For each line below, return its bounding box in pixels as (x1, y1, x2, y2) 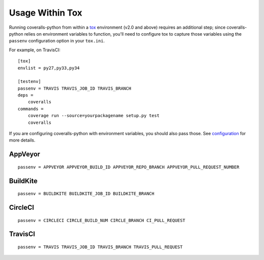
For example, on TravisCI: (9, 47, 61, 53)
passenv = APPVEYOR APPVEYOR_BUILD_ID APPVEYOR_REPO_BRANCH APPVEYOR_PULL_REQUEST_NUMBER (18, 164, 240, 170)
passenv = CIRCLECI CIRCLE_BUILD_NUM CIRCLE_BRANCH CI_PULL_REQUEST (18, 218, 185, 223)
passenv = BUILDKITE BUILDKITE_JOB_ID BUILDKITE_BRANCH (18, 191, 154, 197)
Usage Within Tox (9, 7, 83, 18)
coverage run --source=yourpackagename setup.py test (27, 113, 160, 119)
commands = (18, 106, 44, 112)
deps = (18, 93, 34, 98)
